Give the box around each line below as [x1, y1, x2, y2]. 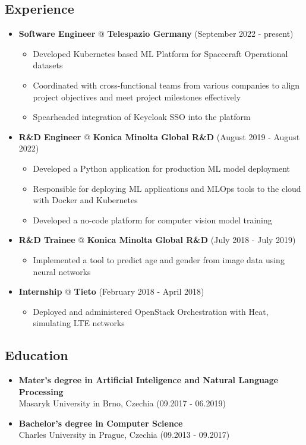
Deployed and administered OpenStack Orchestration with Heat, [33, 305, 269, 317]
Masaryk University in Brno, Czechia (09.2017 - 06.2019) [18, 397, 226, 409]
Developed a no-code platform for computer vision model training [33, 213, 272, 226]
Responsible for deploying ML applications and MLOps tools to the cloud [33, 182, 301, 194]
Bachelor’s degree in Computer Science [18, 416, 183, 429]
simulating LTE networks [33, 317, 125, 329]
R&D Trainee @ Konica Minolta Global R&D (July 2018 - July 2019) [18, 233, 296, 246]
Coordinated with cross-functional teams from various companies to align [33, 78, 300, 91]
